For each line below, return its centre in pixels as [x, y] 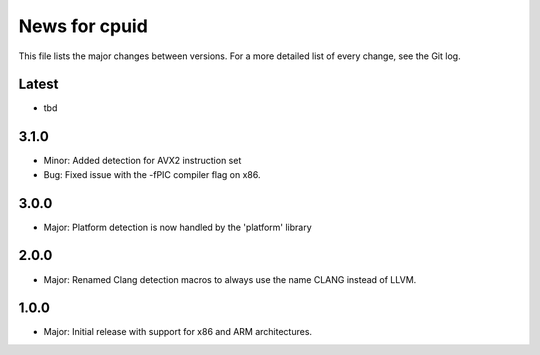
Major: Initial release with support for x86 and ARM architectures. [178, 332]
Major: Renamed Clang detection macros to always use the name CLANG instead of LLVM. [230, 279]
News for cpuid [83, 26]
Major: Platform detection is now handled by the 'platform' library [177, 227]
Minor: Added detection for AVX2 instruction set [142, 161]
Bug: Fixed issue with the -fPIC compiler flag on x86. [152, 174]
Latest [38, 84]
